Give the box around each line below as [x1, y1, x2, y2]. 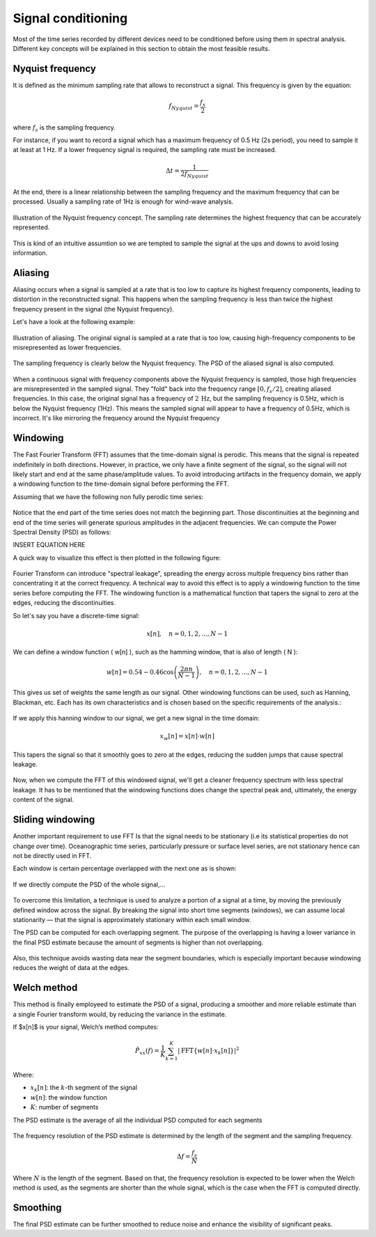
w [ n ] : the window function [30, 1093, 108, 1101]
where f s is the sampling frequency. [13, 123, 116, 133]
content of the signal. [13, 795, 75, 804]
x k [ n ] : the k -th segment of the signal [30, 1084, 138, 1093]
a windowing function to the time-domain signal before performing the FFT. [13, 479, 230, 488]
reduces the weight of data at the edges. [13, 964, 130, 972]
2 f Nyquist [180, 169, 209, 179]
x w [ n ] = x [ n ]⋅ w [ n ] [159, 732, 215, 742]
